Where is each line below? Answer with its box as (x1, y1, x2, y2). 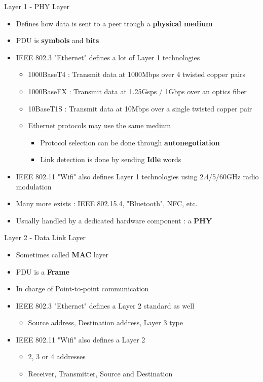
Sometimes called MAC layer (16, 249, 109, 259)
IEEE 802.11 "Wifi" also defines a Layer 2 (16, 334, 145, 345)
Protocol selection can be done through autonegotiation (40, 137, 220, 147)
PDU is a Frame (16, 266, 69, 277)
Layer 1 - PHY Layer (4, 1, 69, 11)
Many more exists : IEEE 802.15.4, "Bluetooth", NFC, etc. (16, 198, 198, 209)
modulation (16, 181, 52, 192)
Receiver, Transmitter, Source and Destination (28, 368, 173, 379)
